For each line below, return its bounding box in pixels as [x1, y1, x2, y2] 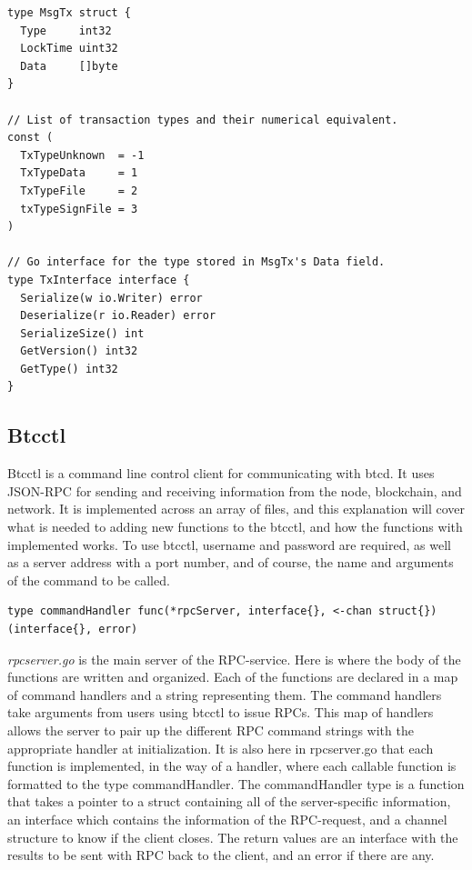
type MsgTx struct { [7, 6, 132, 19]
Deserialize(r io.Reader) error [20, 309, 216, 323]
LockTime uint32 [20, 42, 118, 55]
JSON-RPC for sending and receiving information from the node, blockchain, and [7, 481, 462, 500]
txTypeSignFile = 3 [20, 202, 138, 215]
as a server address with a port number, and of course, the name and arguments [7, 553, 454, 572]
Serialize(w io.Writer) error [20, 291, 203, 305]
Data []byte [20, 59, 118, 73]
